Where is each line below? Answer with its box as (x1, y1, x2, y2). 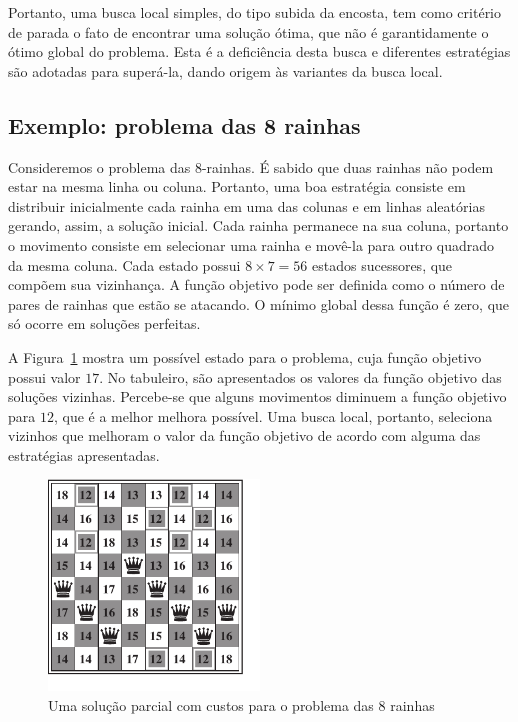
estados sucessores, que (312, 254, 453, 275)
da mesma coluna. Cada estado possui (8, 254, 241, 275)
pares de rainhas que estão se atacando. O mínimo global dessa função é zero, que (8, 293, 510, 314)
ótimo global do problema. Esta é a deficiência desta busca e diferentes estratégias (8, 41, 511, 62)
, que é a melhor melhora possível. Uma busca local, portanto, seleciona (53, 405, 493, 426)
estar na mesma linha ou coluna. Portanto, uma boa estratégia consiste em (8, 176, 466, 197)
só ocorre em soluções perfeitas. (8, 313, 201, 334)
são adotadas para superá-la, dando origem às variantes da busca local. (8, 60, 443, 81)
